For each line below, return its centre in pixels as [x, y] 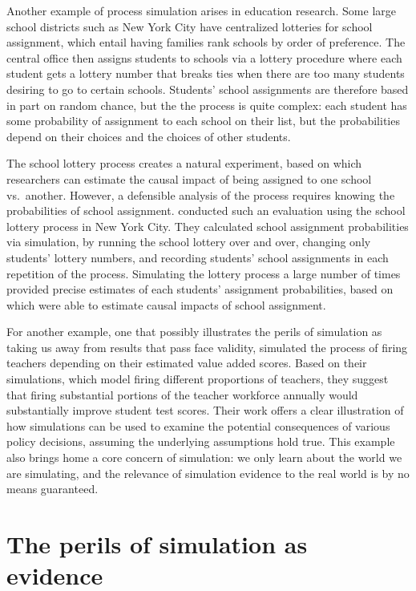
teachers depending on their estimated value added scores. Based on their [187, 363]
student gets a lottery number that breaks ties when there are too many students [206, 73]
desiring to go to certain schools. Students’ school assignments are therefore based [208, 89]
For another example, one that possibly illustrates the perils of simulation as [194, 332]
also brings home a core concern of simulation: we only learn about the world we [204, 457]
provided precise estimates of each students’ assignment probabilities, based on [200, 289]
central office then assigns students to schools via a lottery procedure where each [204, 57]
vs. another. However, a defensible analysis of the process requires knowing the [201, 194]
